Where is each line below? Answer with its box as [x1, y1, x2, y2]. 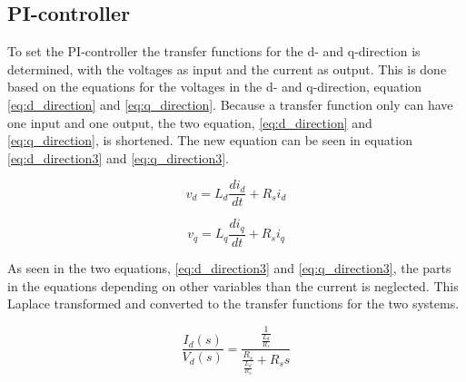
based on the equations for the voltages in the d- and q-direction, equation [7, 77, 422, 96]
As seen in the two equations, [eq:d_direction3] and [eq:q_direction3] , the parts [7, 258, 451, 277]
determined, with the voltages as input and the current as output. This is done [7, 59, 447, 78]
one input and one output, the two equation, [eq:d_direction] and [7, 113, 372, 132]
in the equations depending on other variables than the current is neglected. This [7, 276, 459, 295]
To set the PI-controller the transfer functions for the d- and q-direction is [7, 42, 421, 61]
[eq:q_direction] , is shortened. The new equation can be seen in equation [7, 131, 412, 150]
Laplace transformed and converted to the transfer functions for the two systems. [7, 294, 460, 313]
